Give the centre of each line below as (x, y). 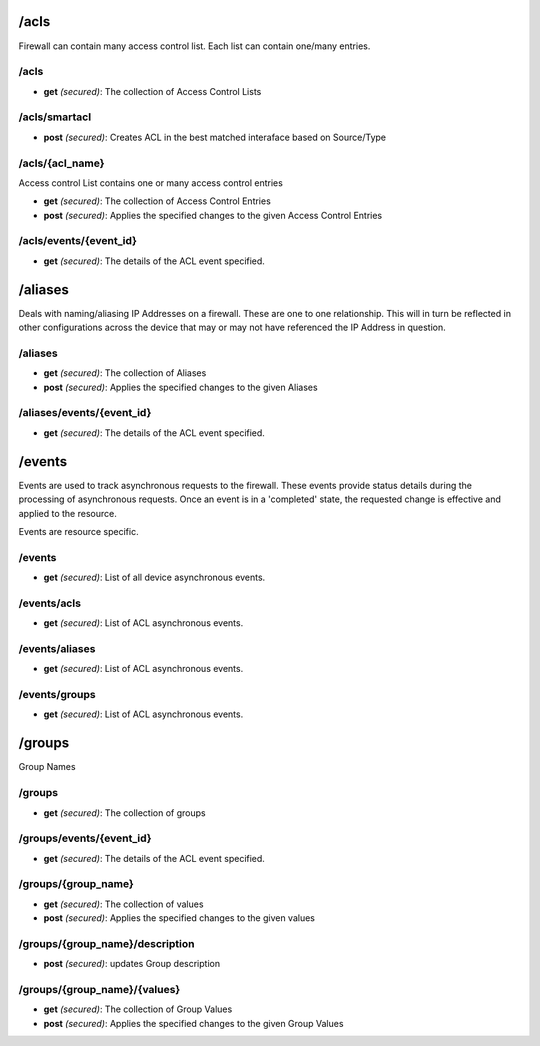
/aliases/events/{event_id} (85, 413)
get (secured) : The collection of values (123, 904)
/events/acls (50, 603)
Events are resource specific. (78, 531)
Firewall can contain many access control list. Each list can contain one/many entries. (194, 46)
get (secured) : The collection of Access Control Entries (157, 201)
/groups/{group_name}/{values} (99, 990)
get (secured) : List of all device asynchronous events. (154, 577)
